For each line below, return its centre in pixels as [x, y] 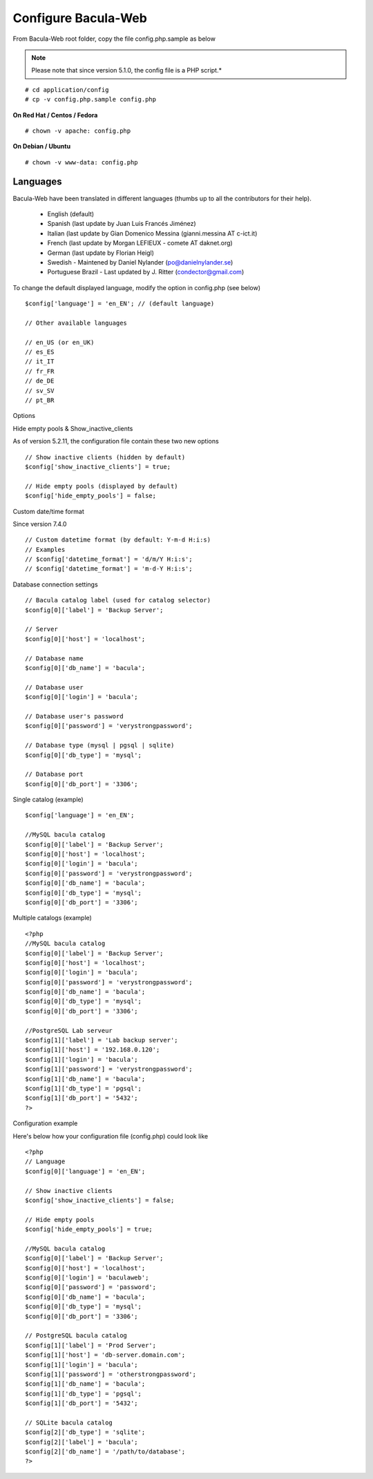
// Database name [54, 658]
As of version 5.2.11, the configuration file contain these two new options [116, 441]
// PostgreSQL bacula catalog [76, 1336]
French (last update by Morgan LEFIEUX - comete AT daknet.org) [140, 243]
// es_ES [40, 352]
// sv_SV [40, 391]
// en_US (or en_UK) [60, 342]
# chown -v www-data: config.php [82, 162]
